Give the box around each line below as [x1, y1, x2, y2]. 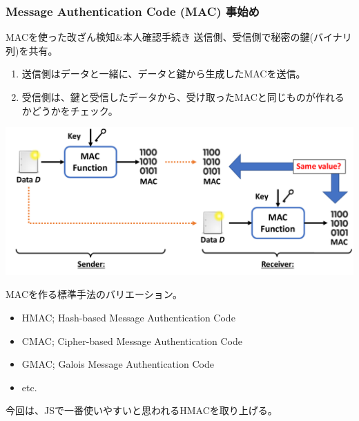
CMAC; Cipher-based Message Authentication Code [21, 333, 242, 348]
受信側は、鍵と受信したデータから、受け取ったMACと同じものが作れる [21, 90, 345, 104]
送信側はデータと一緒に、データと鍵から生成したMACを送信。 [21, 66, 306, 81]
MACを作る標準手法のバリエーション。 [6, 287, 182, 301]
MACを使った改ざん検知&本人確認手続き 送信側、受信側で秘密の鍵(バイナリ [6, 30, 352, 44]
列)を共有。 [6, 43, 58, 57]
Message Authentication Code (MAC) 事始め [6, 2, 260, 19]
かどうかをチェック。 [21, 103, 118, 118]
